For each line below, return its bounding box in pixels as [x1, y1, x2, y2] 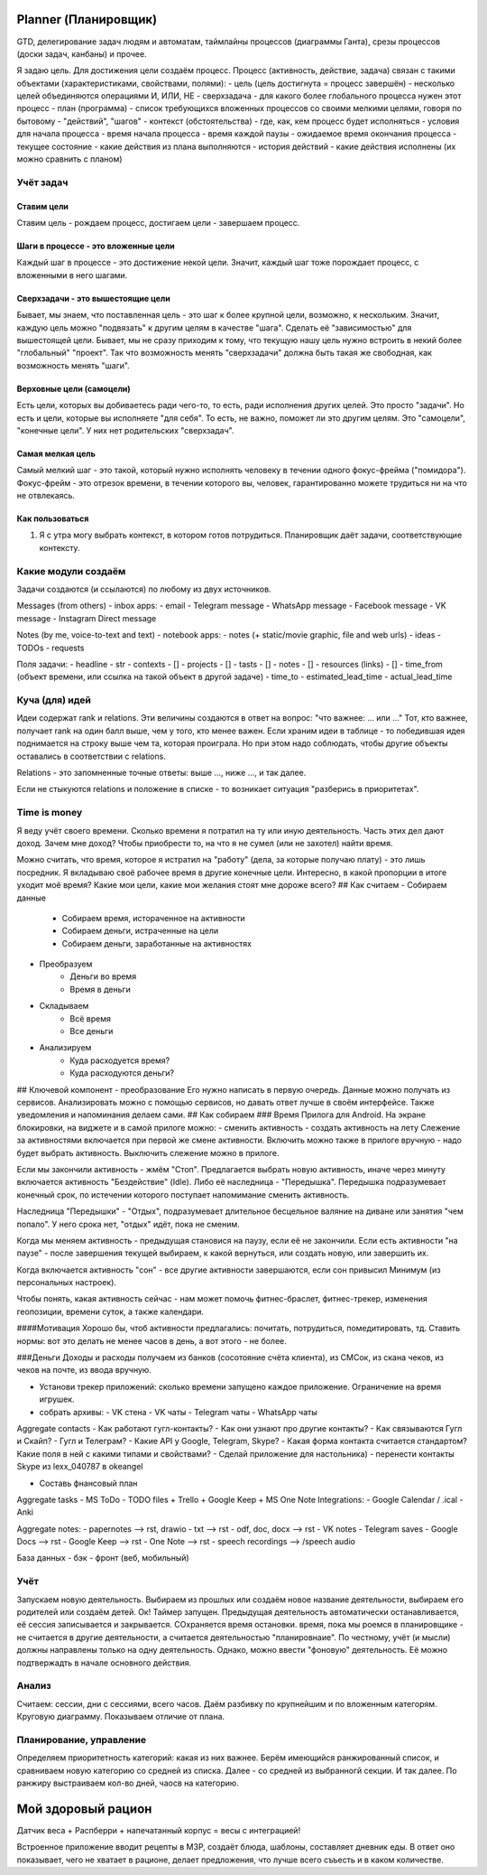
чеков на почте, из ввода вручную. [16, 1365, 152, 1376]
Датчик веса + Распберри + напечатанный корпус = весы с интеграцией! [16, 1824, 301, 1835]
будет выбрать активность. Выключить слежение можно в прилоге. [16, 1147, 280, 1158]
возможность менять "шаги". [16, 359, 130, 370]
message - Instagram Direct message [16, 612, 157, 623]
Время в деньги [69, 984, 131, 994]
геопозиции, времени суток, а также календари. [16, 1306, 205, 1317]
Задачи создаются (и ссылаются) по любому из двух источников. [16, 583, 271, 594]
